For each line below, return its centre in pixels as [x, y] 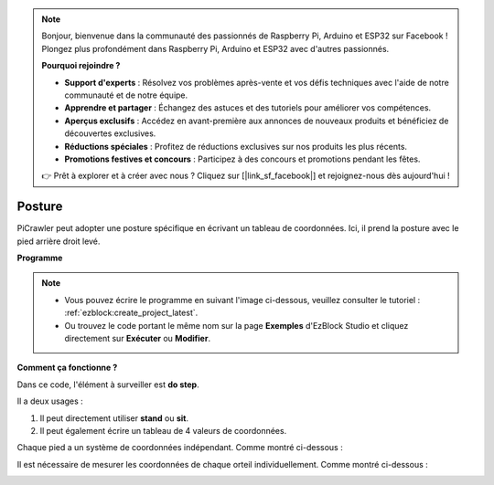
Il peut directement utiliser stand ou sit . [114, 418]
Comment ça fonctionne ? [67, 368]
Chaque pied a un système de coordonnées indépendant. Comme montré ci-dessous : [180, 448]
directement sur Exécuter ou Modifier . [137, 338]
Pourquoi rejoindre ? [81, 66]
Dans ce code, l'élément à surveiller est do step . [108, 385]
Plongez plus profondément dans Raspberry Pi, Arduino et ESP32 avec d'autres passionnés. [215, 48]
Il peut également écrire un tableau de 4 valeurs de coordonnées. [163, 430]
